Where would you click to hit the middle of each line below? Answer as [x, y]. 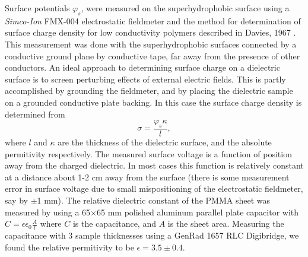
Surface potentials [37, 8]
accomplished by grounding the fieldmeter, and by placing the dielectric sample [149, 91]
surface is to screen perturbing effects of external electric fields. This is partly [145, 79]
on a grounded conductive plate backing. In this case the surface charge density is [153, 102]
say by [16, 200]
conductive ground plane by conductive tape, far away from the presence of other [153, 55]
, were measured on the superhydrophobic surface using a [185, 8]
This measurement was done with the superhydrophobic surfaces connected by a [151, 44]
